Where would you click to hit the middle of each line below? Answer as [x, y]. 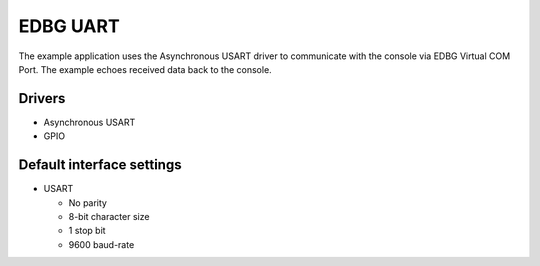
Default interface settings [100, 165]
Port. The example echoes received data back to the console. [145, 69]
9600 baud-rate [101, 244]
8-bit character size [109, 216]
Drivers [42, 98]
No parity [87, 202]
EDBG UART [69, 26]
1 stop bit [87, 231]
